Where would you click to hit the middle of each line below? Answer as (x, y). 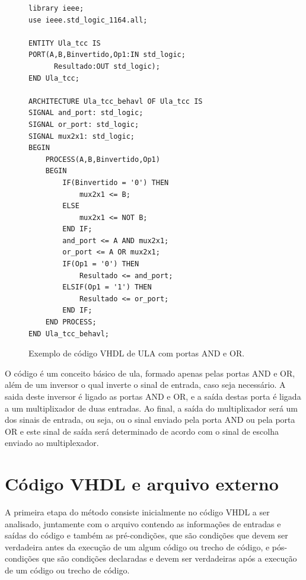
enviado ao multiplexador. (52, 443)
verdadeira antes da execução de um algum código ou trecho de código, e (137, 546)
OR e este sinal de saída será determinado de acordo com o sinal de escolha (142, 431)
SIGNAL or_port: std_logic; (84, 124)
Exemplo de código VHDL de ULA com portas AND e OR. (137, 353)
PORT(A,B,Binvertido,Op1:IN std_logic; (107, 55)
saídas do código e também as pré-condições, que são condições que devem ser (146, 535)
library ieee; (56, 8)
